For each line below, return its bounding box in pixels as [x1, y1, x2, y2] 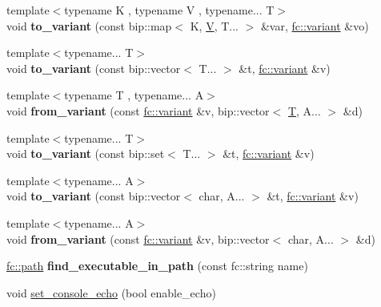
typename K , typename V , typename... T [64, 2, 275, 18]
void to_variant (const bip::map [6, 17, 172, 34]
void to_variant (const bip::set [6, 145, 165, 162]
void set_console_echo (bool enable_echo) [6, 284, 216, 301]
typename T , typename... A [64, 87, 204, 103]
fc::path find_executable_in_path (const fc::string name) [6, 257, 308, 274]
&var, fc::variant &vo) [260, 17, 369, 34]
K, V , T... [190, 17, 239, 34]
